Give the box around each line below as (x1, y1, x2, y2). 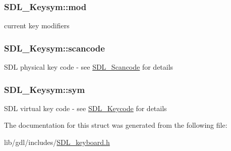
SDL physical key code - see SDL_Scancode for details (4, 62, 174, 72)
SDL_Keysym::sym (4, 83, 85, 95)
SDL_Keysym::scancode (4, 41, 105, 54)
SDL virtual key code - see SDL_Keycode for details (4, 103, 167, 113)
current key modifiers (4, 20, 70, 31)
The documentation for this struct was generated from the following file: (4, 120, 227, 130)
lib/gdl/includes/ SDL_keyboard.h (4, 137, 110, 147)
